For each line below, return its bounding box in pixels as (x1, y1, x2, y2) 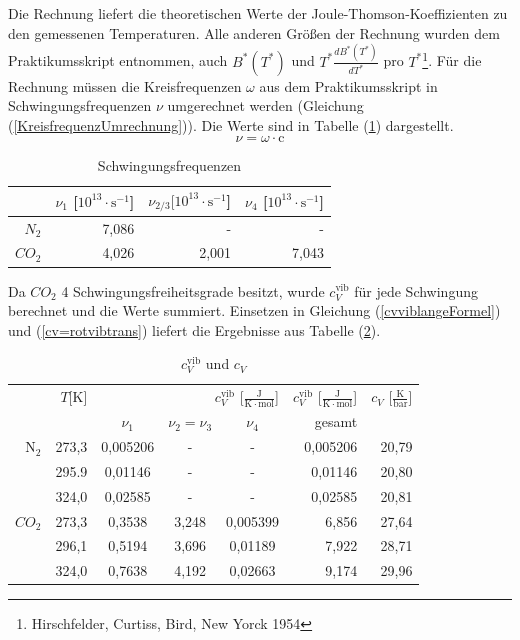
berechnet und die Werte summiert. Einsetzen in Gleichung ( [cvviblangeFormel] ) (8, 300, 501, 321)
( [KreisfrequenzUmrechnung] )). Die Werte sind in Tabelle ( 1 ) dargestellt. (8, 114, 454, 135)
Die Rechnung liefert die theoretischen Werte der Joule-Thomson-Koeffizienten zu (8, 3, 508, 23)
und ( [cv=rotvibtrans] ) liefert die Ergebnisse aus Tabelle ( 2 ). (8, 319, 381, 340)
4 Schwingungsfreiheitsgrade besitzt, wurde (61, 280, 325, 301)
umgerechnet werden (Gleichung (167, 95, 364, 116)
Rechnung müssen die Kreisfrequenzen (8, 75, 242, 96)
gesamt (314, 411, 358, 432)
